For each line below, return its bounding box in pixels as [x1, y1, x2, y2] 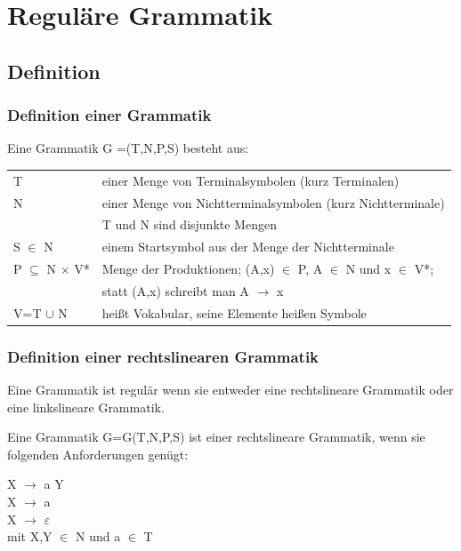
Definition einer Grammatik [7, 104, 212, 126]
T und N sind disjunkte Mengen [101, 215, 277, 234]
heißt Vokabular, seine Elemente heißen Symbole [101, 303, 367, 322]
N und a [75, 527, 121, 546]
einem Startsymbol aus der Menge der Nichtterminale [101, 237, 394, 256]
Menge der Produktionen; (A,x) [101, 260, 275, 278]
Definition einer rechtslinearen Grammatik [7, 345, 319, 367]
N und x [345, 260, 392, 278]
